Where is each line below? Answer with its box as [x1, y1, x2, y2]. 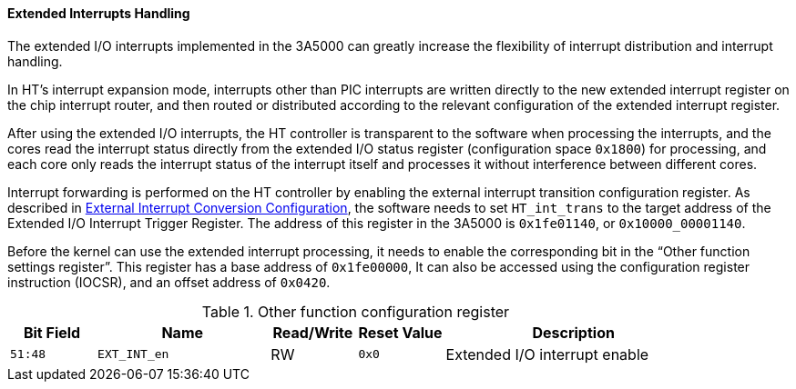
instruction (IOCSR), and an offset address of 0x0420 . [7, 274, 331, 290]
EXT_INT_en [97, 347, 169, 362]
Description [532, 323, 615, 342]
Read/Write [272, 323, 353, 342]
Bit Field [23, 323, 81, 342]
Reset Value [358, 323, 443, 342]
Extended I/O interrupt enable [445, 344, 649, 364]
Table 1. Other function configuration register [201, 302, 510, 321]
